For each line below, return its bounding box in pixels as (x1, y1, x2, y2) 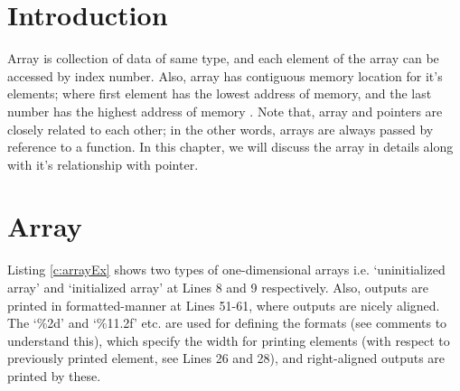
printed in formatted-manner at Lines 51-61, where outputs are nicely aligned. (7, 295, 440, 314)
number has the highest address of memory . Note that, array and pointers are (7, 101, 443, 120)
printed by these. (7, 366, 101, 385)
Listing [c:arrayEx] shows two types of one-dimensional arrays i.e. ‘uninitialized (7, 260, 446, 279)
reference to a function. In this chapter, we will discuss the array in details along (7, 137, 454, 156)
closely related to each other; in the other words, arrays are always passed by (7, 119, 434, 138)
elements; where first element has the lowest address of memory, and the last (7, 84, 432, 103)
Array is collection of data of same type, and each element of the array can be (7, 49, 439, 68)
